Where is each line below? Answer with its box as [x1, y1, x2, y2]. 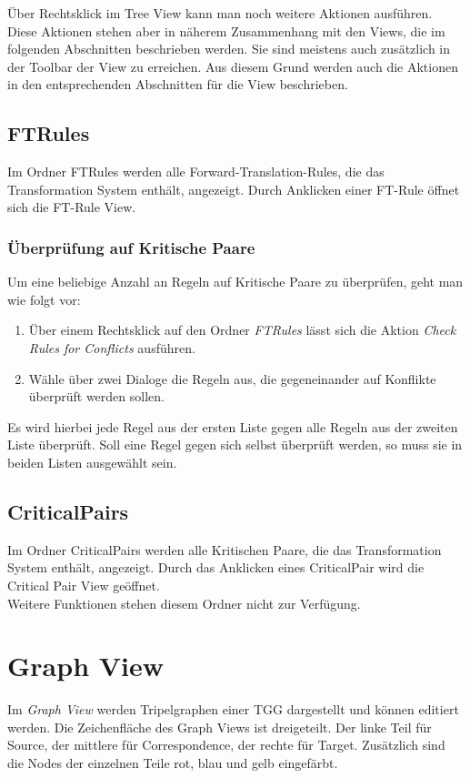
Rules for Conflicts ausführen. [28, 338, 195, 357]
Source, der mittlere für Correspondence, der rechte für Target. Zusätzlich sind [7, 735, 445, 754]
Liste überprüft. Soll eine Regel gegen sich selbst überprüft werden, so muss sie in [7, 435, 463, 454]
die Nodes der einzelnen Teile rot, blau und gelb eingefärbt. [7, 753, 338, 772]
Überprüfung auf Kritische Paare [7, 236, 255, 258]
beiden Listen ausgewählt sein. [7, 452, 177, 471]
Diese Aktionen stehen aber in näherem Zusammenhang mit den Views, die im [7, 21, 445, 40]
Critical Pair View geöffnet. [7, 575, 160, 594]
